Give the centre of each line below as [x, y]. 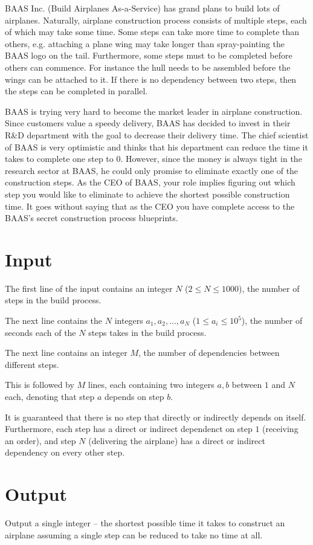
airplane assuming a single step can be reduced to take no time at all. [134, 534]
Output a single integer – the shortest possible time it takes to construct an [145, 523]
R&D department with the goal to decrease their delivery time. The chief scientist [157, 134]
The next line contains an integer [66, 353]
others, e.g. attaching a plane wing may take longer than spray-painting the [145, 43]
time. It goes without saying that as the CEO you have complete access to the [150, 206]
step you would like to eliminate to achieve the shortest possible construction [147, 194]
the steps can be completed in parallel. [76, 91]
